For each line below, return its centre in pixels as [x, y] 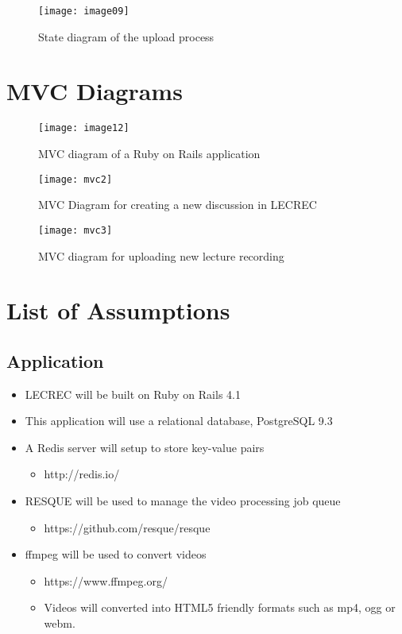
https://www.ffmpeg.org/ [106, 580]
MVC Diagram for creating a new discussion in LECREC [178, 205]
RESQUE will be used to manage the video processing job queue [183, 501]
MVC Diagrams [95, 91]
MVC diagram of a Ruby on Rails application [149, 154]
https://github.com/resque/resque [127, 527]
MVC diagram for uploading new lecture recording [161, 255]
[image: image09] [84, 11]
